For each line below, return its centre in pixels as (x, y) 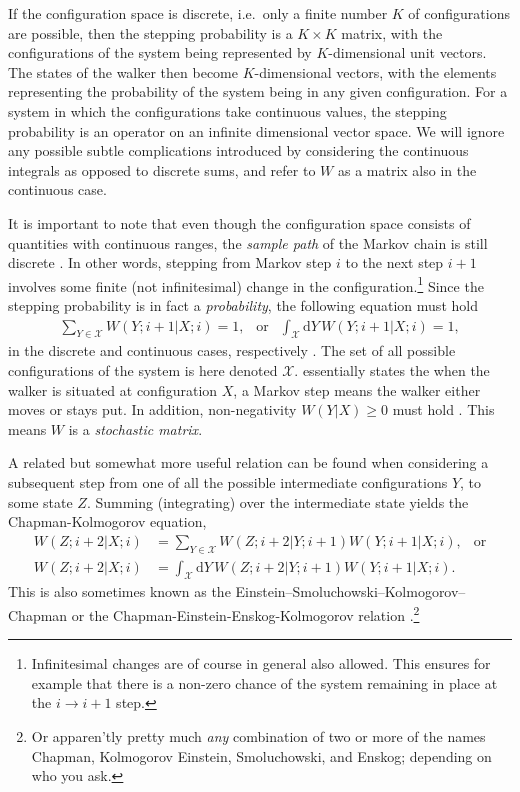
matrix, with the (392, 32)
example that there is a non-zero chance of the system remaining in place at (264, 682)
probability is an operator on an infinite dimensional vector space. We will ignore (256, 130)
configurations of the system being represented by (160, 52)
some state (40, 501)
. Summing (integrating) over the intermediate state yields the (277, 501)
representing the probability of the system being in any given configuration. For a (258, 91)
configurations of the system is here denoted (143, 369)
